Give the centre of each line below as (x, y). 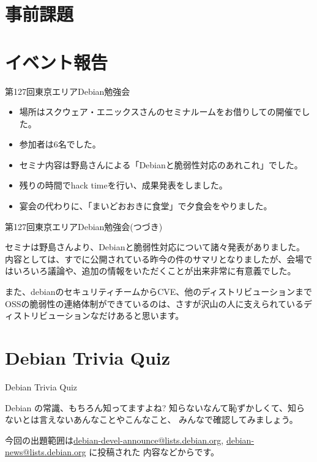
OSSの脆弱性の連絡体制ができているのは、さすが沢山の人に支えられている (155, 303)
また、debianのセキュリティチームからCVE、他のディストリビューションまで (159, 292)
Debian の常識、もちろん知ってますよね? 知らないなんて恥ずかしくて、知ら (155, 407)
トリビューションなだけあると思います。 (103, 315)
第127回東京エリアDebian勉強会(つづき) (84, 226)
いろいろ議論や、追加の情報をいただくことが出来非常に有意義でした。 (155, 271)
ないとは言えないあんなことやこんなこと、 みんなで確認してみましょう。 (151, 419)
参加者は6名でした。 (60, 144)
